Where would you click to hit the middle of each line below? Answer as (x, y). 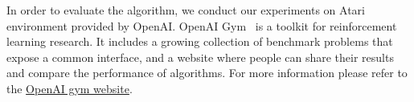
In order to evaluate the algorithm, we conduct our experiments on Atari (186, 10)
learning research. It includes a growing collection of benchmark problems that (200, 41)
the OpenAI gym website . (70, 88)
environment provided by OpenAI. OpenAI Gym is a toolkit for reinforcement (202, 25)
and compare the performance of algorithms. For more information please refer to (207, 73)
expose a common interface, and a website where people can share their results (200, 57)
